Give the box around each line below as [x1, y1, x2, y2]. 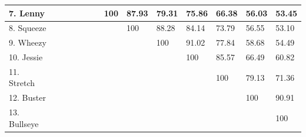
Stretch [9, 77, 35, 89]
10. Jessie [9, 51, 43, 63]
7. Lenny [9, 6, 45, 19]
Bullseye [9, 117, 39, 129]
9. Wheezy [9, 36, 46, 49]
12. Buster [9, 91, 46, 104]
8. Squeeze [9, 22, 46, 34]
